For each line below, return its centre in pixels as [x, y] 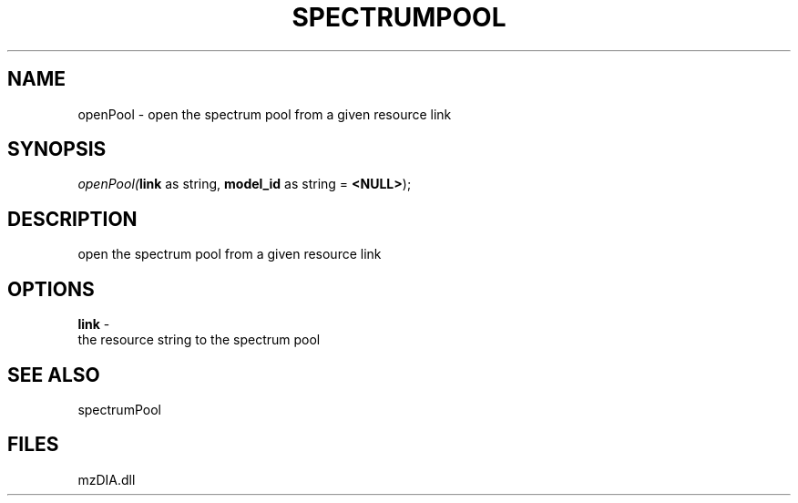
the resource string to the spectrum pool [199, 340]
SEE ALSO [54, 375]
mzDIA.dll [107, 479]
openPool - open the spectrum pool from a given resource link [265, 114]
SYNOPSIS [57, 149]
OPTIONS [51, 289]
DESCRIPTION [72, 219]
